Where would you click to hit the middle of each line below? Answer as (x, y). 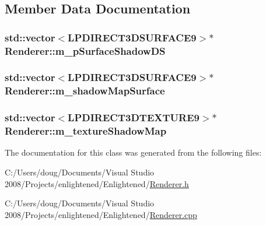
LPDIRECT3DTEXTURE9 (134, 117)
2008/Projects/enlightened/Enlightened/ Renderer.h (97, 183)
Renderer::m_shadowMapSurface (85, 91)
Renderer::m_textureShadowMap (86, 131)
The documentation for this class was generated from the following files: (133, 152)
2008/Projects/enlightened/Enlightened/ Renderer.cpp (101, 214)
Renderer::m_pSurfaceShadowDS (85, 50)
